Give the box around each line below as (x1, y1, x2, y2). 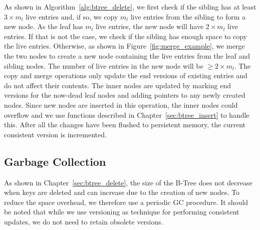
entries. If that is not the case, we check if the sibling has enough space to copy (4, 31, 247, 41)
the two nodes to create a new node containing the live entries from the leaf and (4, 50, 250, 61)
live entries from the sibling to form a (130, 11, 245, 22)
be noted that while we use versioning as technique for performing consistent (4, 206, 239, 217)
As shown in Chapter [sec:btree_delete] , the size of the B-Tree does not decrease (4, 177, 252, 187)
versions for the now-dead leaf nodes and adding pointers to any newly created (4, 90, 245, 100)
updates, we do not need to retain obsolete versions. (4, 216, 163, 226)
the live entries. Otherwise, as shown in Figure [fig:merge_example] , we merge (4, 41, 245, 51)
